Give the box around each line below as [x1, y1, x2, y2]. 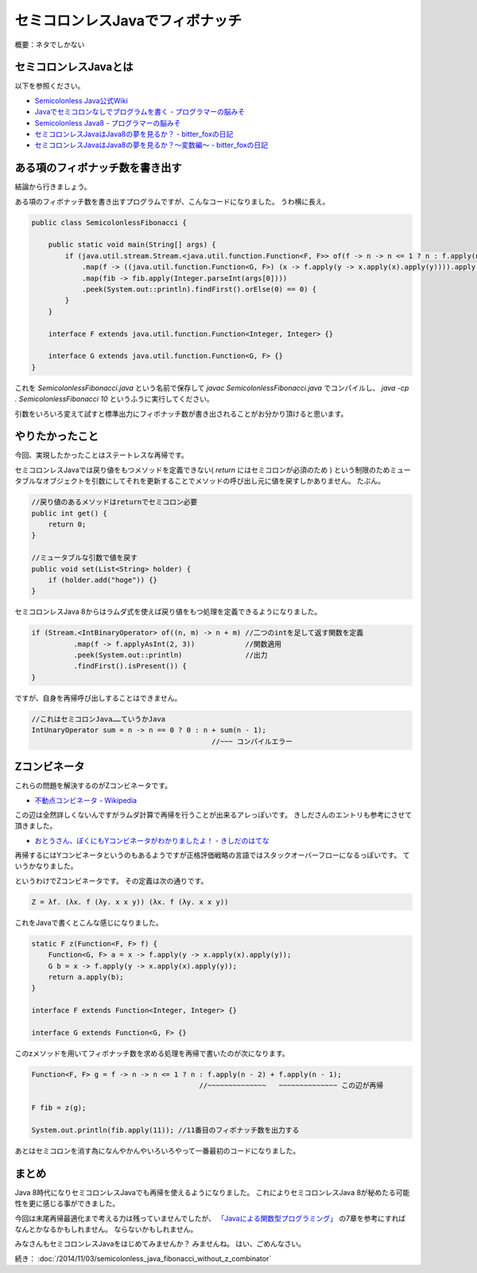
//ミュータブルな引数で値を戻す [31, 553, 138, 562]
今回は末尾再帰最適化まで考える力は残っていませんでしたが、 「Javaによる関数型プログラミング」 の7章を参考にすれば [14, 1213, 406, 1223]
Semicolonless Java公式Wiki [34, 95, 129, 105]
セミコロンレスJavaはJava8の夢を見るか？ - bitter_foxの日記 [34, 130, 234, 139]
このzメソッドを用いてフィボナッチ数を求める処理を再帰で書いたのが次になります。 [14, 1048, 289, 1058]
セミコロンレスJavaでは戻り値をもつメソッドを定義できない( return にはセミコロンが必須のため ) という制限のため [14, 465, 390, 475]
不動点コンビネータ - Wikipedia [34, 795, 138, 805]
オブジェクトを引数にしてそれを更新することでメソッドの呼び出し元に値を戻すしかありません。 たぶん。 [42, 476, 386, 486]
